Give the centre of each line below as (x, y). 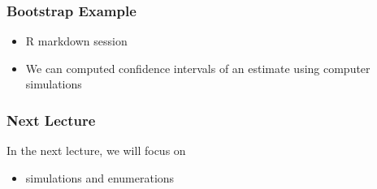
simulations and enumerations (100, 177)
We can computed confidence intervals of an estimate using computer (198, 68)
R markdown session (76, 41)
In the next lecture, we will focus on (96, 150)
